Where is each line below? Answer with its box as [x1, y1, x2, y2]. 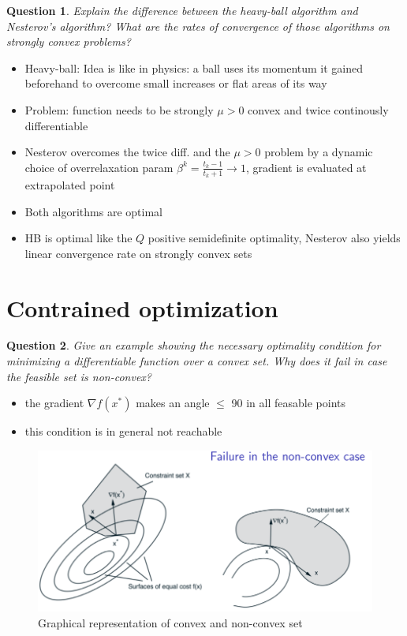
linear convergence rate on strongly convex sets [24, 245, 252, 261]
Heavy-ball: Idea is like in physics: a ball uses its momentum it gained [24, 59, 363, 76]
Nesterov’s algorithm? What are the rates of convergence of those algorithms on [6, 17, 390, 34]
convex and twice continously [248, 101, 389, 118]
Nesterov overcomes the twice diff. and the [24, 144, 230, 160]
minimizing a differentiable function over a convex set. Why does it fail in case [6, 353, 387, 369]
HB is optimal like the [24, 230, 133, 246]
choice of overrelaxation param [24, 159, 174, 175]
